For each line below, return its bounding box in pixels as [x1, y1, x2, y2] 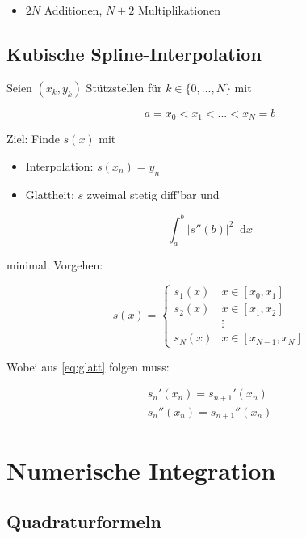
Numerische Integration [6, 453, 276, 486]
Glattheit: [25, 185, 74, 202]
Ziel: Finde [6, 130, 60, 147]
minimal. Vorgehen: [6, 256, 103, 273]
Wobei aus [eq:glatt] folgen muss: [6, 358, 170, 375]
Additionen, [44, 2, 103, 18]
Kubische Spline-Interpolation [6, 40, 262, 66]
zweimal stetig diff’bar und [86, 185, 220, 202]
